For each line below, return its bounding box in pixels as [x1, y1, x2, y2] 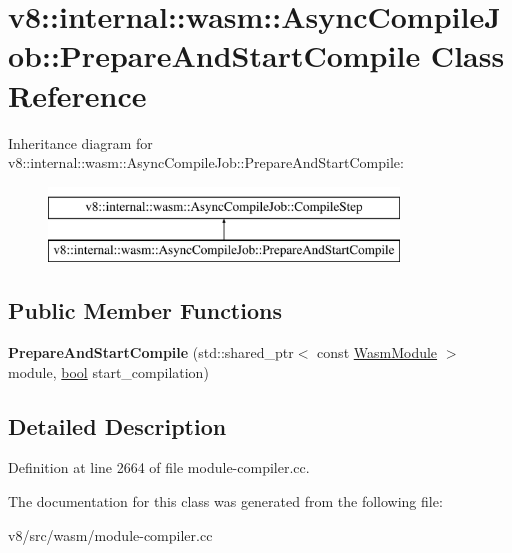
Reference [8, 74, 147, 115]
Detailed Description [8, 410, 227, 441]
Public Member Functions [8, 295, 282, 326]
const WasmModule [317, 342, 438, 363]
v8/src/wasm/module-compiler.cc [8, 524, 213, 545]
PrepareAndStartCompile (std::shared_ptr [8, 342, 294, 363]
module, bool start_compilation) [8, 361, 209, 382]
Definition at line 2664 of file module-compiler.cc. [8, 457, 310, 478]
